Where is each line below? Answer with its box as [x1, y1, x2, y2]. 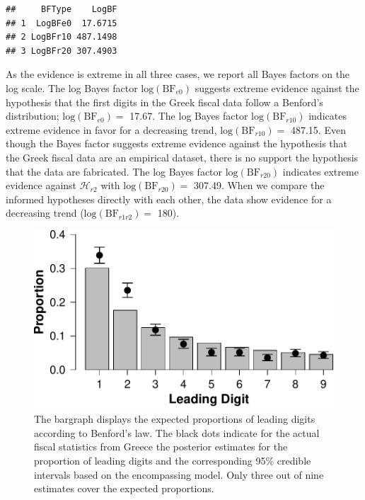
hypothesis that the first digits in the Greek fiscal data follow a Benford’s [6, 94, 323, 109]
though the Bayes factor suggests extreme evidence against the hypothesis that [6, 136, 347, 151]
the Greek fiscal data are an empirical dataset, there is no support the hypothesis [6, 149, 359, 164]
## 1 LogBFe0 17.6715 [6, 18, 117, 28]
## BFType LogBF [6, 4, 117, 14]
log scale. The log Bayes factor [6, 80, 138, 95]
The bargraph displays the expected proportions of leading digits [34, 411, 315, 426]
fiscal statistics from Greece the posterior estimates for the [34, 439, 288, 454]
